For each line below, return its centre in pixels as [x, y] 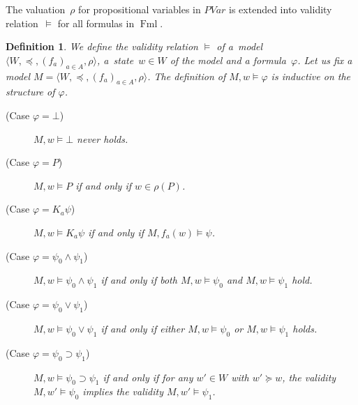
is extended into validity [281, 9]
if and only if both [139, 280]
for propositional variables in [140, 9]
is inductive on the [311, 76]
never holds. [103, 138]
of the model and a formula [228, 60]
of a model [240, 46]
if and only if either [143, 328]
